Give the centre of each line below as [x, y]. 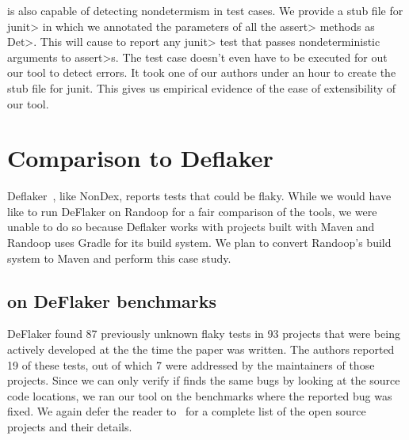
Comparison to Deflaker [140, 158]
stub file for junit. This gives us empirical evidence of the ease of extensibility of [202, 87]
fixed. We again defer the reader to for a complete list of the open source [187, 411]
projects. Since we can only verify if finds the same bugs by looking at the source [204, 380]
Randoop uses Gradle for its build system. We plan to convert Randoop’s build [199, 243]
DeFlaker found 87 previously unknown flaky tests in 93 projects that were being [204, 334]
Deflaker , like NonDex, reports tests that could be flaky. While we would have [199, 196]
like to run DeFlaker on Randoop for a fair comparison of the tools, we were [192, 211]
